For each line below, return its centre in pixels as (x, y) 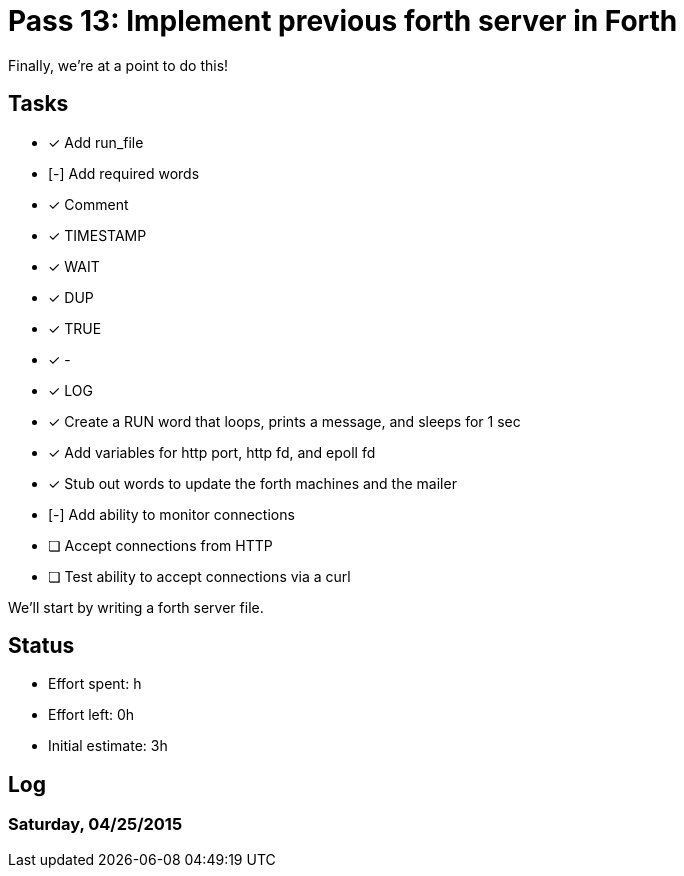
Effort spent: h (95, 684)
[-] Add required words (124, 173)
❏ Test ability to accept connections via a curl (199, 576)
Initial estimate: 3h (108, 746)
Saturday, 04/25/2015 (95, 824)
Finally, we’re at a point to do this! (118, 65)
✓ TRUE (75, 328)
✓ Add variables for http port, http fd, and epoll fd (212, 452)
